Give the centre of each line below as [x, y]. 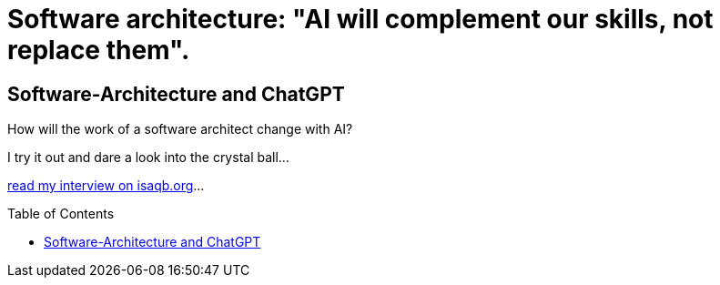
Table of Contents [61, 214]
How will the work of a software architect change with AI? [180, 129]
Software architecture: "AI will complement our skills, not [360, 19]
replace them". [99, 50]
